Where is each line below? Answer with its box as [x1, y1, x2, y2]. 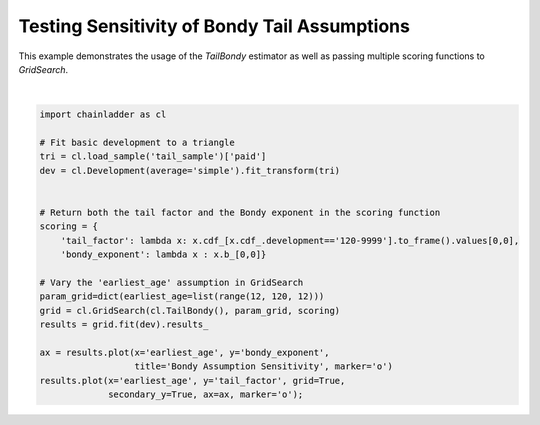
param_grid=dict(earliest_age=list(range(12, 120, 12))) [39, 291, 325, 302]
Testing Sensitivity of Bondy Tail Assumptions [18, 15, 410, 37]
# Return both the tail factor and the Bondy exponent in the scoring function [39, 207, 441, 219]
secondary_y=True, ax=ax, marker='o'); [108, 389, 304, 400]
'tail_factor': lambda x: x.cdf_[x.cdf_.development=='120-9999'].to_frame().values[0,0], [60, 235, 520, 246]
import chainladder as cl [39, 109, 167, 120]
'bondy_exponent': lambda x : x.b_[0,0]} [60, 249, 267, 260]
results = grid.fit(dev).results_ [39, 319, 209, 330]
